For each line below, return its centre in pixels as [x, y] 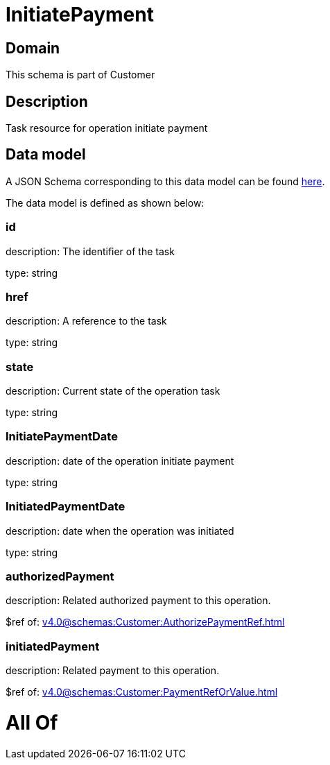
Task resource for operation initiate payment [107, 128]
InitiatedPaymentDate [66, 507]
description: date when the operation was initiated [120, 531]
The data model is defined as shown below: [105, 203]
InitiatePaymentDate [62, 437]
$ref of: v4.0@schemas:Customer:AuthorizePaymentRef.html [145, 622]
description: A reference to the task [86, 321]
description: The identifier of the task [90, 251]
